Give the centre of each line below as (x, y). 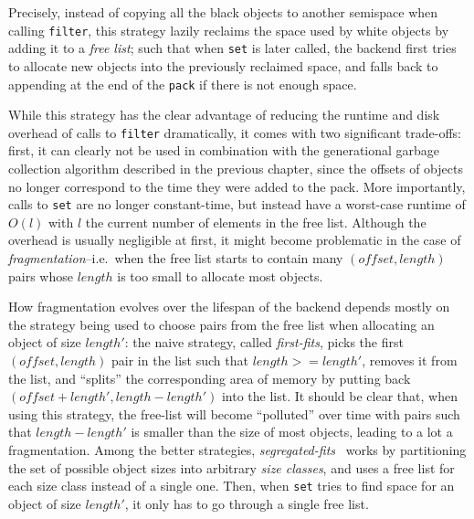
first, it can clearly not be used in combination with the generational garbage (224, 150)
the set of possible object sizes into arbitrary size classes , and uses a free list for (232, 467)
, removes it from (410, 360)
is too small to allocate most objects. (220, 275)
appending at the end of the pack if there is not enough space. (183, 84)
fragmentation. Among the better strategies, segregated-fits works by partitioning (237, 449)
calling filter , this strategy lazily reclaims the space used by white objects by (229, 30)
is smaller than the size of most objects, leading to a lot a (292, 432)
